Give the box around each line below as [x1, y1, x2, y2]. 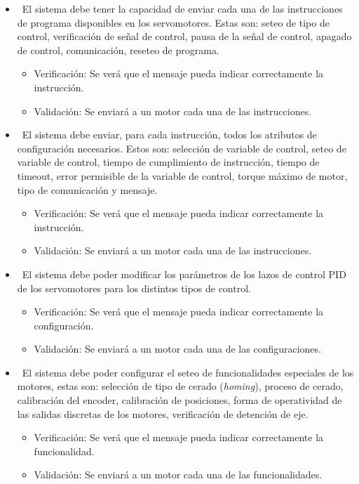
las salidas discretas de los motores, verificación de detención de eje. [17, 406, 309, 421]
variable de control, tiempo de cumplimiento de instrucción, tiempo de [17, 155, 320, 169]
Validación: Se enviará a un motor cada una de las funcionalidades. [34, 467, 323, 482]
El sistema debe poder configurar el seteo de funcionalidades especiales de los [22, 365, 354, 379]
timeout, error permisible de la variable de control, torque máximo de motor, [17, 168, 348, 183]
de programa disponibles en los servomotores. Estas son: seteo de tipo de [17, 15, 330, 30]
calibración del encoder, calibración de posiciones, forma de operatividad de [17, 393, 342, 407]
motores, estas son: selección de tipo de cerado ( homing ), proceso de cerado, [17, 379, 344, 393]
